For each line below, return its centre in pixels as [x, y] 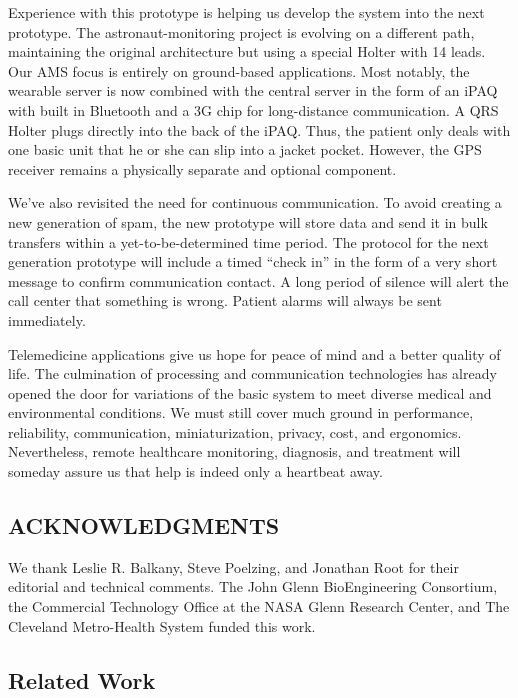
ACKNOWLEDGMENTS [144, 525]
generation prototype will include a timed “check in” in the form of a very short [253, 261]
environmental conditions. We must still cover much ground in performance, [241, 412]
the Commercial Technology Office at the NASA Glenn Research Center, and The [259, 606]
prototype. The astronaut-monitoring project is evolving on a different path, [241, 31]
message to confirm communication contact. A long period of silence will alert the [258, 280]
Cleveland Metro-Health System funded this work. [162, 625]
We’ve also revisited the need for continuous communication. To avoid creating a [255, 202]
